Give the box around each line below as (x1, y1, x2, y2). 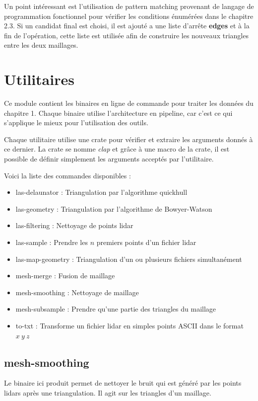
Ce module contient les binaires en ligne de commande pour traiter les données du (4, 98, 254, 108)
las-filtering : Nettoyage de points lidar (15, 220, 133, 231)
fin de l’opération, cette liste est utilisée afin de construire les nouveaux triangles (4, 30, 249, 40)
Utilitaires (4, 69, 74, 89)
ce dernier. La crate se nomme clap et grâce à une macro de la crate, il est (4, 144, 230, 154)
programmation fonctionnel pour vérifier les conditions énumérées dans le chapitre (4, 10, 254, 21)
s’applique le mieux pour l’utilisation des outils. (4, 117, 148, 128)
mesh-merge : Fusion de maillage (15, 270, 115, 281)
